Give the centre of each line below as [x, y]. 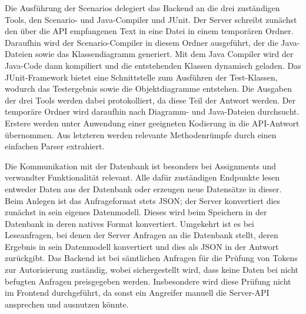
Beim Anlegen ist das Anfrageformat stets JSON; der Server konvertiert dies [143, 200]
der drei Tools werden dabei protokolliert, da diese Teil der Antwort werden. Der [150, 100]
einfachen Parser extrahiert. [55, 146]
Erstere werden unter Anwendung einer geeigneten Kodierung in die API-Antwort [152, 123]
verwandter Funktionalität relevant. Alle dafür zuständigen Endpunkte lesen [142, 177]
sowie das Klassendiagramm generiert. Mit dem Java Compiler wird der [164, 54]
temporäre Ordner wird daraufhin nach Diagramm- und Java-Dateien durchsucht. [152, 111]
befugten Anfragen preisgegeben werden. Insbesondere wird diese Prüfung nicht [148, 281]
